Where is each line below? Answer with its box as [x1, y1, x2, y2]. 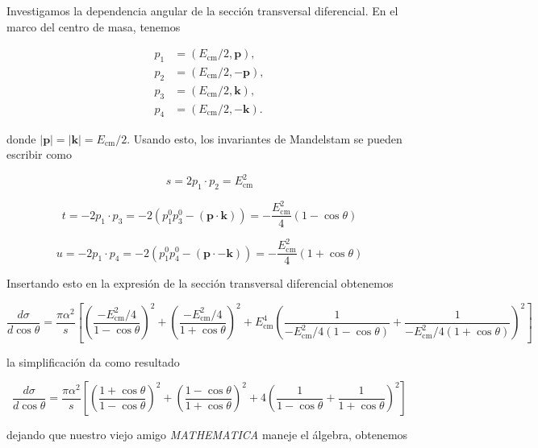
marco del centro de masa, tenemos [6, 18, 181, 35]
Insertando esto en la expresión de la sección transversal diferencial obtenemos [6, 275, 394, 292]
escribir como [6, 146, 73, 163]
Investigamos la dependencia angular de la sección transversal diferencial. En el [6, 2, 398, 19]
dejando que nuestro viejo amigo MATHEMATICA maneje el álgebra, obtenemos [6, 426, 408, 443]
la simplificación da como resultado [6, 353, 180, 370]
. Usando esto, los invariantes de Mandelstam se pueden [127, 130, 402, 147]
